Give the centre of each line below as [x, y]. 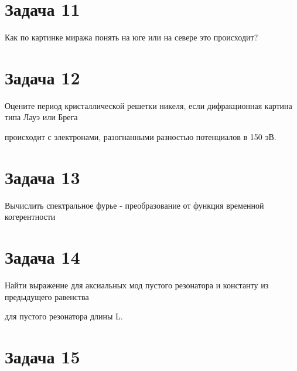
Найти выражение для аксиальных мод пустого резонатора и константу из [137, 285]
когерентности [30, 217]
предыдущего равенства [47, 296]
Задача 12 [42, 77]
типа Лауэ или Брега [41, 117]
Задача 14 [42, 257]
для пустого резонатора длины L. [64, 316]
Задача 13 [42, 177]
